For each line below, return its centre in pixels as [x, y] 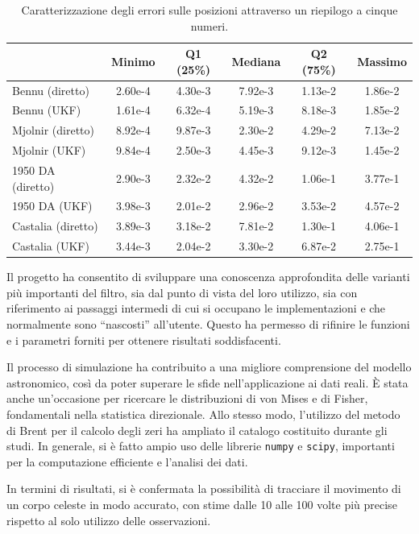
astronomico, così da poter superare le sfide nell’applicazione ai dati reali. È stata [207, 382]
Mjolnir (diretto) [54, 130]
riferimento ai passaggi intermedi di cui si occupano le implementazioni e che [196, 308]
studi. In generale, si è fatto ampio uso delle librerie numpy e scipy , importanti [201, 446]
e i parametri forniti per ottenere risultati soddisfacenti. [144, 339]
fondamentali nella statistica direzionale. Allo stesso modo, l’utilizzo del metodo [203, 414]
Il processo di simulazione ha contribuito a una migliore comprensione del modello [209, 367]
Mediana [256, 61]
